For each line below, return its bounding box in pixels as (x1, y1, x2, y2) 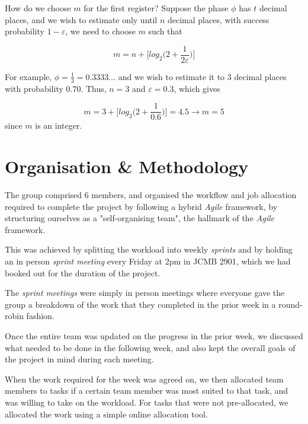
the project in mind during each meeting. (5, 353, 154, 365)
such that (148, 25, 182, 37)
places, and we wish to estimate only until (5, 13, 158, 25)
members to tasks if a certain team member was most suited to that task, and (5, 384, 288, 397)
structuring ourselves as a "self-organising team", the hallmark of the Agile (5, 212, 274, 224)
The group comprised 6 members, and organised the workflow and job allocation (5, 189, 297, 201)
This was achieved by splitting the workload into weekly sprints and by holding (5, 243, 293, 256)
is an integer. (35, 119, 82, 132)
